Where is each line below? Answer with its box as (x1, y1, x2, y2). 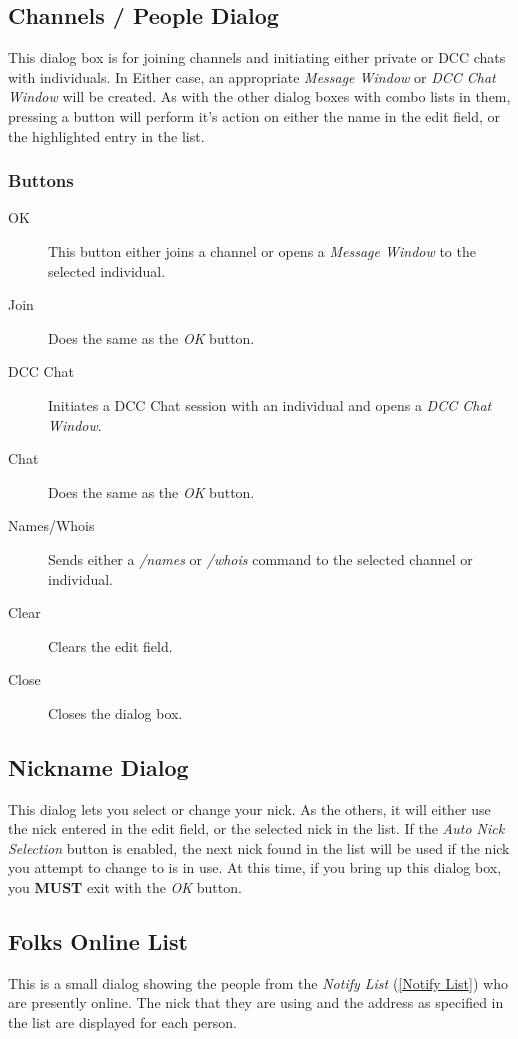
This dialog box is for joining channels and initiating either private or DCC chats (8, 47, 506, 68)
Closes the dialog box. (48, 702, 183, 723)
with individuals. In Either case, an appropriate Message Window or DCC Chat (8, 66, 496, 87)
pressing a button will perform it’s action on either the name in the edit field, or (8, 105, 501, 126)
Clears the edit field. (48, 635, 173, 656)
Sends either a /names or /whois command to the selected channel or (48, 548, 473, 569)
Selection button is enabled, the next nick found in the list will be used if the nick (8, 837, 510, 858)
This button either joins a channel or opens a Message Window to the (48, 240, 476, 261)
